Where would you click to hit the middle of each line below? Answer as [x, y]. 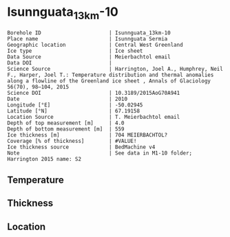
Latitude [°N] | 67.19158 [73, 111]
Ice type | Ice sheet [75, 51]
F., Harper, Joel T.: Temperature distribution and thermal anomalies [111, 75]
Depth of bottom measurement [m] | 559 [66, 129]
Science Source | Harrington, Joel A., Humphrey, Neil [115, 69]
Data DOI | [60, 63]
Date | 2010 [67, 99]
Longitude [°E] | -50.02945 [75, 105]
